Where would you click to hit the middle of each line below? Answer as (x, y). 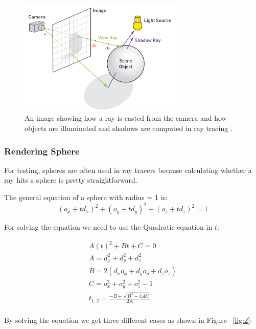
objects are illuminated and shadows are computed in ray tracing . (129, 128)
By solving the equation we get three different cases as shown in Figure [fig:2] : (128, 320)
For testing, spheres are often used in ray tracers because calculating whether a (128, 170)
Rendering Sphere (42, 151)
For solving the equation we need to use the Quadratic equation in (108, 227)
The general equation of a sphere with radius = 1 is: (86, 197)
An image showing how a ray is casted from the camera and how (126, 118)
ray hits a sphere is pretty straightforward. (71, 180)
